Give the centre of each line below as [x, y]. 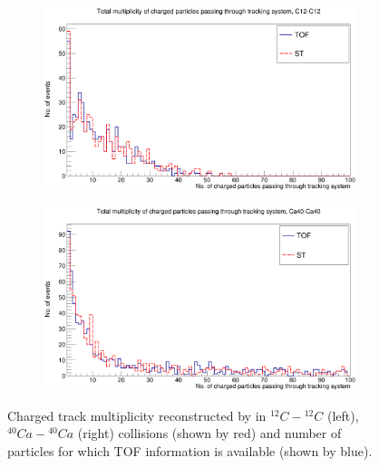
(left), [343, 415]
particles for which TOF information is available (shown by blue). [190, 450]
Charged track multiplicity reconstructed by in [137, 415]
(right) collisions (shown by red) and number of [209, 433]
